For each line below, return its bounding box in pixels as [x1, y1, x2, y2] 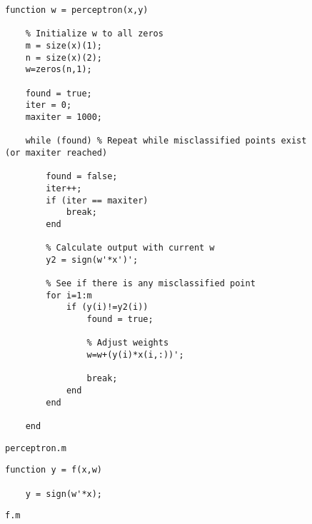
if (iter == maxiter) [46, 195, 149, 206]
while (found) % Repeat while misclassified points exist [25, 136, 307, 146]
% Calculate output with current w [46, 243, 215, 253]
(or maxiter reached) [5, 147, 108, 158]
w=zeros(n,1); [25, 64, 92, 75]
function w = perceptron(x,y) [5, 5, 149, 15]
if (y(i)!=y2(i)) [66, 302, 149, 313]
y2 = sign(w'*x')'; [46, 254, 139, 265]
